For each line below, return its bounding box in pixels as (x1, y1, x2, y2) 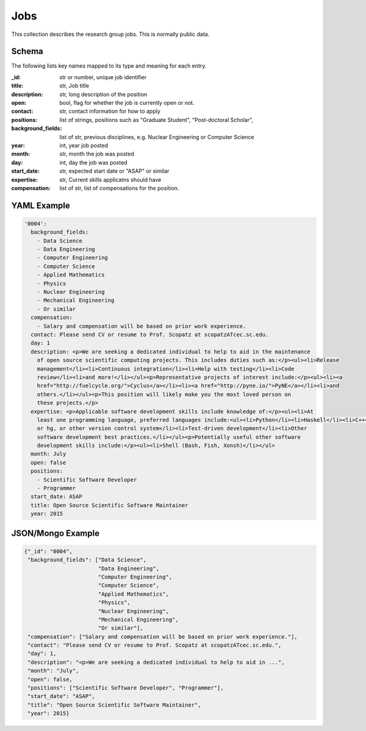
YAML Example (11, 200, 70, 210)
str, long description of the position (59, 90, 148, 98)
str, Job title (59, 82, 90, 90)
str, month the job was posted (59, 150, 134, 158)
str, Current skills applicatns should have (59, 176, 162, 183)
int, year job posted (59, 141, 109, 149)
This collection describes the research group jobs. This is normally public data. (11, 30, 210, 38)
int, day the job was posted (59, 159, 127, 166)
